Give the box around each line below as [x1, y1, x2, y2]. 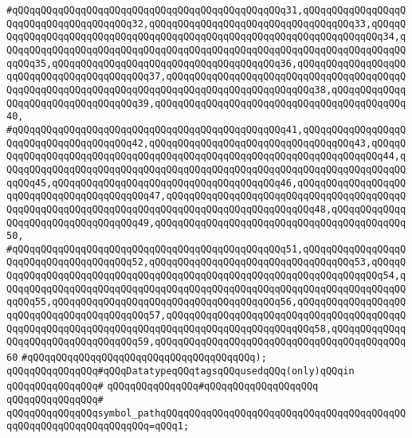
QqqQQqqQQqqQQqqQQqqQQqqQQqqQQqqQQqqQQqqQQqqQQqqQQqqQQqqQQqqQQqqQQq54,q [6, 270, 406, 282]
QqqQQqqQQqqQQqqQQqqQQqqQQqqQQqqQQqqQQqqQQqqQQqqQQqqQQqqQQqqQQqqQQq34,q [6, 31, 406, 43]
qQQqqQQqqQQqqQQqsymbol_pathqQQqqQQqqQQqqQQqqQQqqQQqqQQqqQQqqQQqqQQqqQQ [6, 407, 406, 419]
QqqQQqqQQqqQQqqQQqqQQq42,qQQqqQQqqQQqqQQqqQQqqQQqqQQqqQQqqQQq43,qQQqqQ [6, 137, 406, 149]
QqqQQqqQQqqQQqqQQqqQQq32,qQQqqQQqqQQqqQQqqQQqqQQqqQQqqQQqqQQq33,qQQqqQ [6, 18, 406, 29]
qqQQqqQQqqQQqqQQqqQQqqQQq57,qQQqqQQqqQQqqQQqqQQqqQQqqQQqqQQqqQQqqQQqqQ [6, 310, 406, 322]
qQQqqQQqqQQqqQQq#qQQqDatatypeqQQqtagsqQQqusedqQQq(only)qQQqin [6, 365, 355, 377]
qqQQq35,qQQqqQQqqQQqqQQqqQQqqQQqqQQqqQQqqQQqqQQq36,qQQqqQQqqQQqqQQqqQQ [6, 57, 406, 69]
